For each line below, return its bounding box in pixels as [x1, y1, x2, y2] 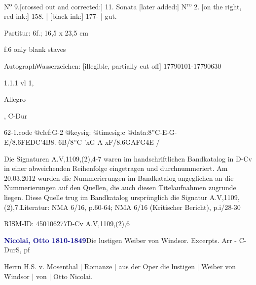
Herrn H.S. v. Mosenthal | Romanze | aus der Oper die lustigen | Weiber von [4, 261, 236, 271]
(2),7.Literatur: [4, 202, 50, 212]
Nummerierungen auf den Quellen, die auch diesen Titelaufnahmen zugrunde [4, 182, 236, 193]
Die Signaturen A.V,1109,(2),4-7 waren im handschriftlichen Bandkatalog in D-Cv [4, 153, 252, 163]
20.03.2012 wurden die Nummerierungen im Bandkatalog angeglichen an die [4, 172, 234, 183]
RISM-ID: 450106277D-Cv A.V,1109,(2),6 [4, 218, 130, 229]
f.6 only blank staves [4, 44, 66, 54]
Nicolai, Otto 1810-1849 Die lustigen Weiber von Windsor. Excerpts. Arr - [4, 235, 237, 245]
